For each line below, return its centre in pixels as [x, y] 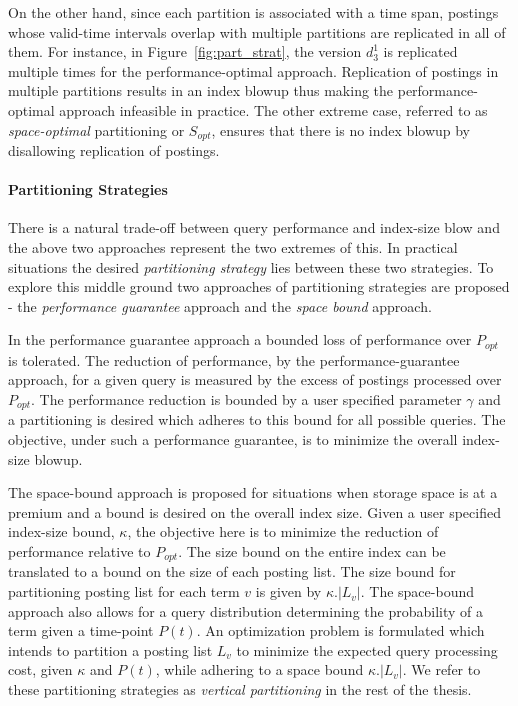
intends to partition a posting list [110, 649]
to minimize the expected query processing [367, 649]
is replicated [420, 51]
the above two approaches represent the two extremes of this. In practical [233, 247]
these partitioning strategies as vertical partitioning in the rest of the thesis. [240, 689]
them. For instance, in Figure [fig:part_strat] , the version [185, 51]
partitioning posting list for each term [124, 591]
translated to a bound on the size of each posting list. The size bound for [232, 571]
